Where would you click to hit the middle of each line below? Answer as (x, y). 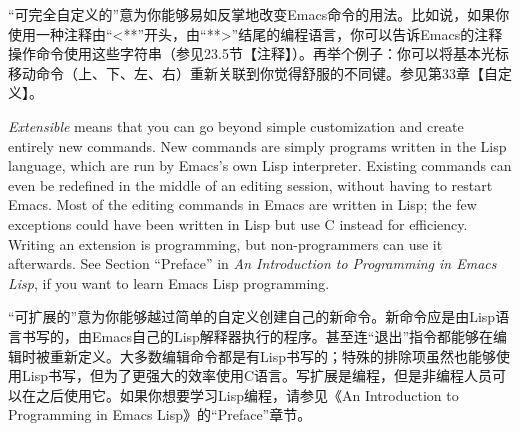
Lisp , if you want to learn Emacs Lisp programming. (169, 282)
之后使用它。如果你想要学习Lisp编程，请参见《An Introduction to (247, 394)
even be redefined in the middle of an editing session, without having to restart (250, 184)
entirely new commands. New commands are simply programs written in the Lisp (257, 145)
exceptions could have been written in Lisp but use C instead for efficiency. (238, 223)
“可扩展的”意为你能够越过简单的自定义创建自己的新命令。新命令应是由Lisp (252, 316)
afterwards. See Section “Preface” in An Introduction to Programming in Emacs (252, 263)
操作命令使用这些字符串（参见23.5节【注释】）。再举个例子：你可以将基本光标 (258, 53)
